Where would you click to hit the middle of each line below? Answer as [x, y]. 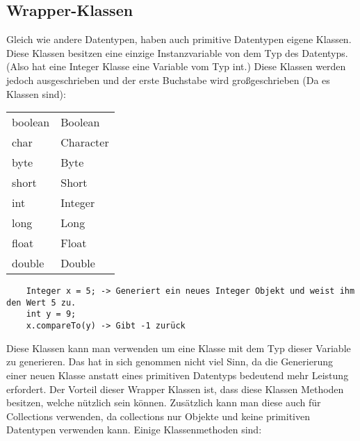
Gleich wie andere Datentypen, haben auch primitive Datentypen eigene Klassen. [179, 39]
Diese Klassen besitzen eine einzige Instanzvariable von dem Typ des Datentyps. [177, 52]
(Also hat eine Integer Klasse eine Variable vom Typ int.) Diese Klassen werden [176, 66]
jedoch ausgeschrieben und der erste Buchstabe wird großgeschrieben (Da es [168, 80]
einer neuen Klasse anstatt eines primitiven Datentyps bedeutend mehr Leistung [178, 375]
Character [85, 142]
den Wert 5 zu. [41, 302]
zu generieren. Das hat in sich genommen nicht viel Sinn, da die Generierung [170, 361]
